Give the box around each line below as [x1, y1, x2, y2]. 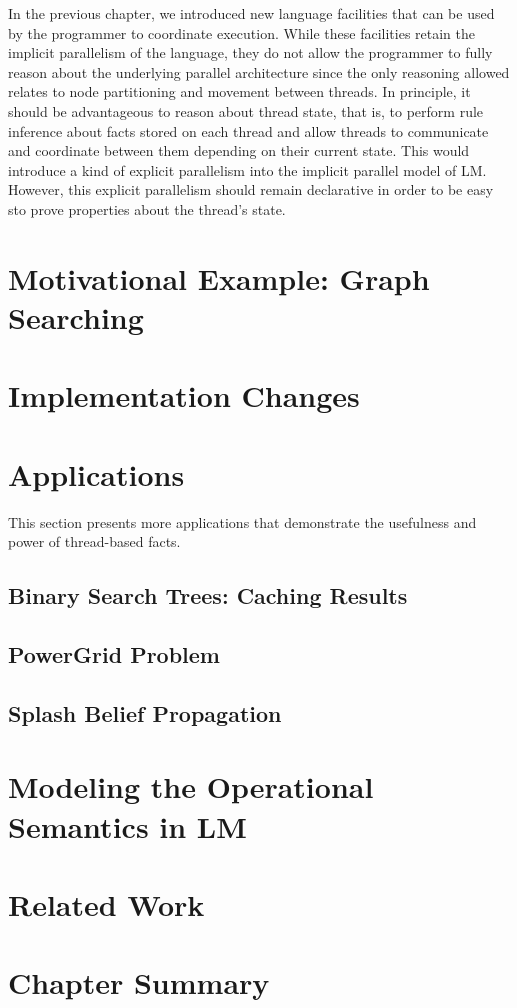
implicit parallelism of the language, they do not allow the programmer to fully [8, 42, 493, 63]
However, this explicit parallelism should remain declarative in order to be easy [8, 179, 494, 200]
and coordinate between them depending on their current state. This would [8, 140, 470, 161]
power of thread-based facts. [8, 531, 181, 552]
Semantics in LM [8, 805, 247, 846]
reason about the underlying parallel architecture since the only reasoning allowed [8, 61, 510, 82]
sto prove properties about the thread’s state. [8, 198, 286, 219]
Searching [8, 296, 144, 337]
